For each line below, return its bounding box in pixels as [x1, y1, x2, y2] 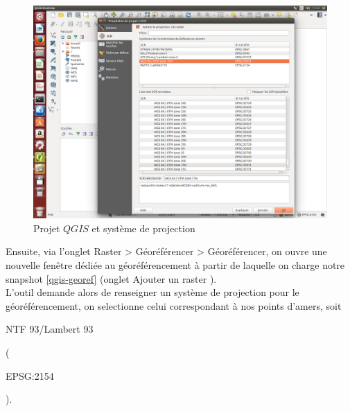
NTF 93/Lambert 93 [6, 322, 94, 336]
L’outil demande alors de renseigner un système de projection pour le [6, 285, 299, 299]
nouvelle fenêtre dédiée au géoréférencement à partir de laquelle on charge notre [6, 258, 345, 272]
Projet [33, 220, 60, 235]
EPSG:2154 [6, 368, 54, 383]
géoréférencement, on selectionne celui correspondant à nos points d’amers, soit [6, 298, 342, 313]
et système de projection [91, 220, 195, 235]
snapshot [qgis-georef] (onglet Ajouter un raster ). [6, 271, 217, 286]
